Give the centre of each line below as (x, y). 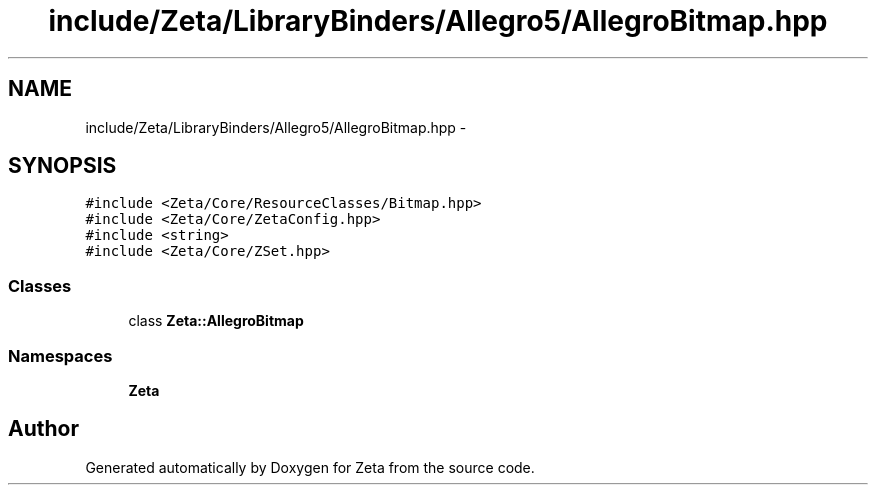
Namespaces (60, 355)
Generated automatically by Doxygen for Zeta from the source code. (310, 467)
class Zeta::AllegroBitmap (216, 321)
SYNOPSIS (62, 166)
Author (43, 429)
